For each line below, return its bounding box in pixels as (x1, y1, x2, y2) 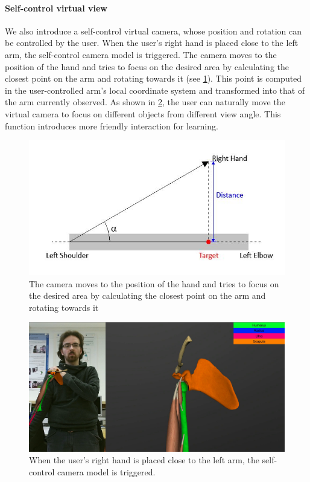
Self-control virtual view (5, 1, 107, 14)
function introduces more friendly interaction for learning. (5, 119, 218, 132)
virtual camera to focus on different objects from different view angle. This (5, 107, 281, 120)
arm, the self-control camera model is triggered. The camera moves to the (5, 48, 277, 60)
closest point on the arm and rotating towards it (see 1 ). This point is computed (5, 72, 302, 85)
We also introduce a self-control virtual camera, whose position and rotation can (5, 24, 302, 37)
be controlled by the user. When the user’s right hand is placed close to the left (5, 36, 299, 49)
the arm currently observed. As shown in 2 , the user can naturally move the (5, 96, 285, 108)
